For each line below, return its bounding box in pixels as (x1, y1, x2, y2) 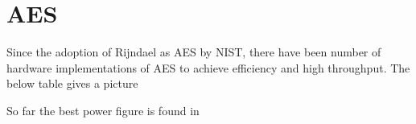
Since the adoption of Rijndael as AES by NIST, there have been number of (6, 43, 381, 60)
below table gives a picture (6, 75, 138, 92)
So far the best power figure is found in (6, 101, 200, 118)
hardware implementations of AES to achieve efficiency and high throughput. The (6, 59, 410, 76)
